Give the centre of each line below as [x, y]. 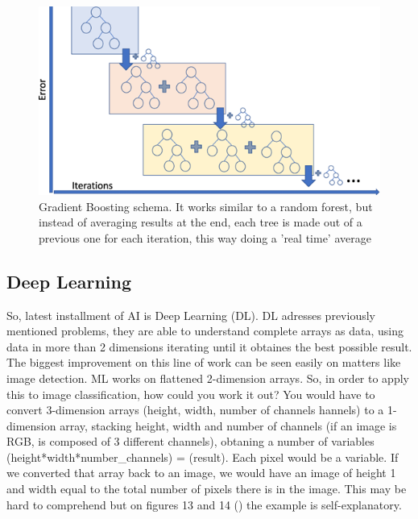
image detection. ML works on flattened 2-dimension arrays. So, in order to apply [208, 378]
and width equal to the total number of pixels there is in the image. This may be [207, 489]
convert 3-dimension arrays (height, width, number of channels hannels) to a [195, 410]
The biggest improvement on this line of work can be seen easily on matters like [204, 362]
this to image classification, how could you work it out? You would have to [191, 394]
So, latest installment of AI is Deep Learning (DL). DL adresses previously [191, 315]
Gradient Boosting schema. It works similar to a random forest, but [206, 206]
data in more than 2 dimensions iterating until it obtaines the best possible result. [209, 346]
